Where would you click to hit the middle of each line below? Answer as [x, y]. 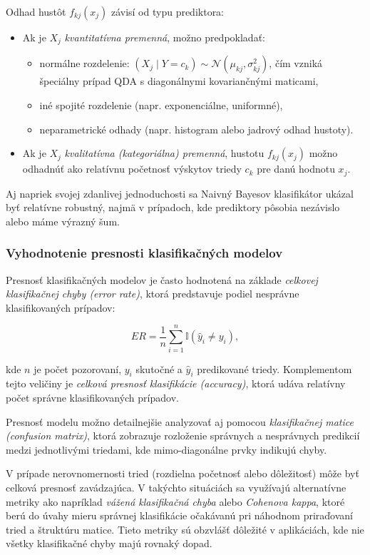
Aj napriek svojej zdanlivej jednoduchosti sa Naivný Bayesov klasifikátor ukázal [180, 193]
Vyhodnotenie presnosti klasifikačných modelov [144, 253]
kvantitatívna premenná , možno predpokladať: [165, 37]
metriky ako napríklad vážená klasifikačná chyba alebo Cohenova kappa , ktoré [175, 501]
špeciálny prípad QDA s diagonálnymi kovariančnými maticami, [179, 81]
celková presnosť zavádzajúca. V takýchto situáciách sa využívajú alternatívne [176, 487]
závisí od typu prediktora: [168, 11]
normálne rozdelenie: [84, 63]
